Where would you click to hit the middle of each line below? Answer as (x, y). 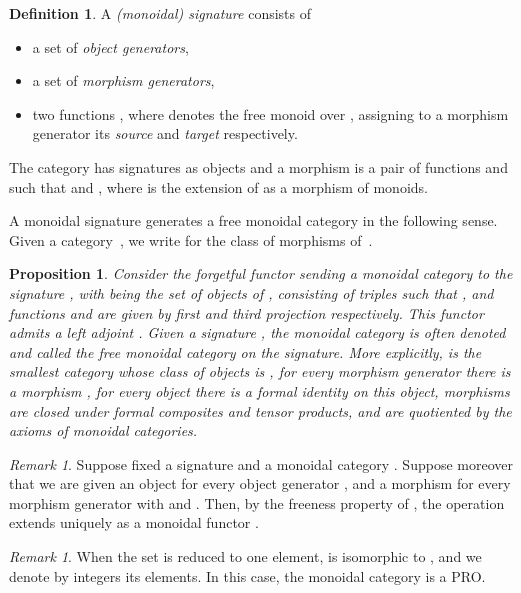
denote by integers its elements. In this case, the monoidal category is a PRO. (247, 575)
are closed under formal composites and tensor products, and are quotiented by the (260, 410)
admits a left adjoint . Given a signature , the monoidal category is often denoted (257, 332)
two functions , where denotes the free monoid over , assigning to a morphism (270, 113)
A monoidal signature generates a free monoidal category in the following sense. (253, 220)
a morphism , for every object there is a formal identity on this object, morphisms (259, 390)
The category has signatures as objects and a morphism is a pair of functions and (258, 166)
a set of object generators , (110, 46)
